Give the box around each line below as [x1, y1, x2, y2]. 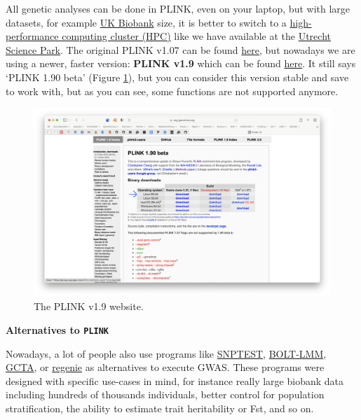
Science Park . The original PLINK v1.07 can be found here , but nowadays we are [6, 42, 355, 57]
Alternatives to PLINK [6, 322, 109, 337]
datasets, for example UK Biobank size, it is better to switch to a [6, 15, 287, 29]
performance [6, 29, 59, 43]
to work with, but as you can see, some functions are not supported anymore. [6, 83, 339, 98]
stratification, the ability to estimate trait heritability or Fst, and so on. [6, 400, 314, 415]
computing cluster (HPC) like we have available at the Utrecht [62, 29, 331, 43]
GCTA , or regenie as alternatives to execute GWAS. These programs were [6, 360, 325, 374]
